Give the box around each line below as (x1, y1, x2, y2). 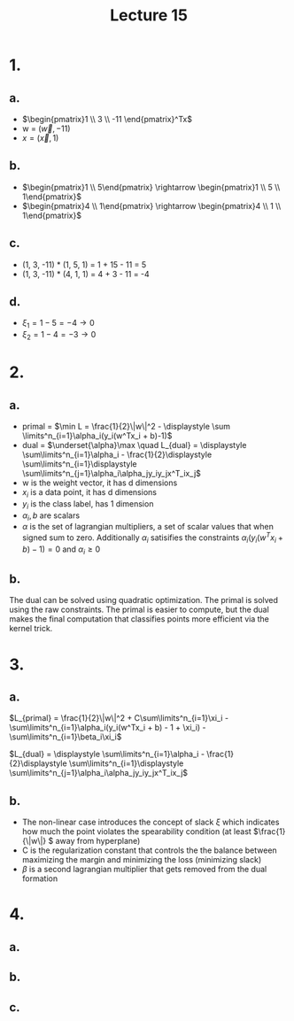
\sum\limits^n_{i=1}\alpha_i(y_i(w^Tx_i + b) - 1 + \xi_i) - (9, 723, 206, 733)
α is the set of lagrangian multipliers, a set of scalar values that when (21, 522, 275, 532)
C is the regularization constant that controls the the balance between (21, 845, 277, 855)
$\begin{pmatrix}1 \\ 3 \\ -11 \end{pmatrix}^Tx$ (21, 114, 193, 124)
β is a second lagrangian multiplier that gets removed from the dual (21, 864, 267, 875)
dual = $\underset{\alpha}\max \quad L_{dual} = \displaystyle (21, 440, 247, 451)
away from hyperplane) (55, 836, 141, 847)
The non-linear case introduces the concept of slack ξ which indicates (21, 816, 280, 828)
